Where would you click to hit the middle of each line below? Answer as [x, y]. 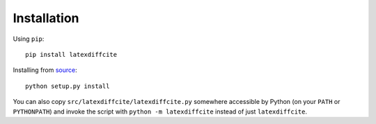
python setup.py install [68, 86]
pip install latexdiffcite [71, 54]
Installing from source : [45, 70]
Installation [46, 18]
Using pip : [29, 39]
